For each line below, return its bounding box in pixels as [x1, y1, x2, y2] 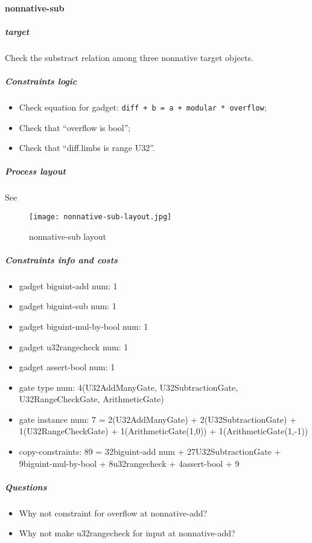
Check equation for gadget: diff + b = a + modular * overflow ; [19, 100, 267, 113]
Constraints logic [5, 74, 77, 87]
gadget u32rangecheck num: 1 [19, 340, 129, 353]
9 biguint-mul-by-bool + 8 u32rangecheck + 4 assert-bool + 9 [19, 457, 240, 469]
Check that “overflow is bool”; [19, 121, 131, 133]
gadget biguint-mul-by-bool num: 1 [19, 320, 148, 332]
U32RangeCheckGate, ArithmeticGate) [19, 393, 164, 405]
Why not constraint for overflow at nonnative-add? [19, 506, 208, 519]
